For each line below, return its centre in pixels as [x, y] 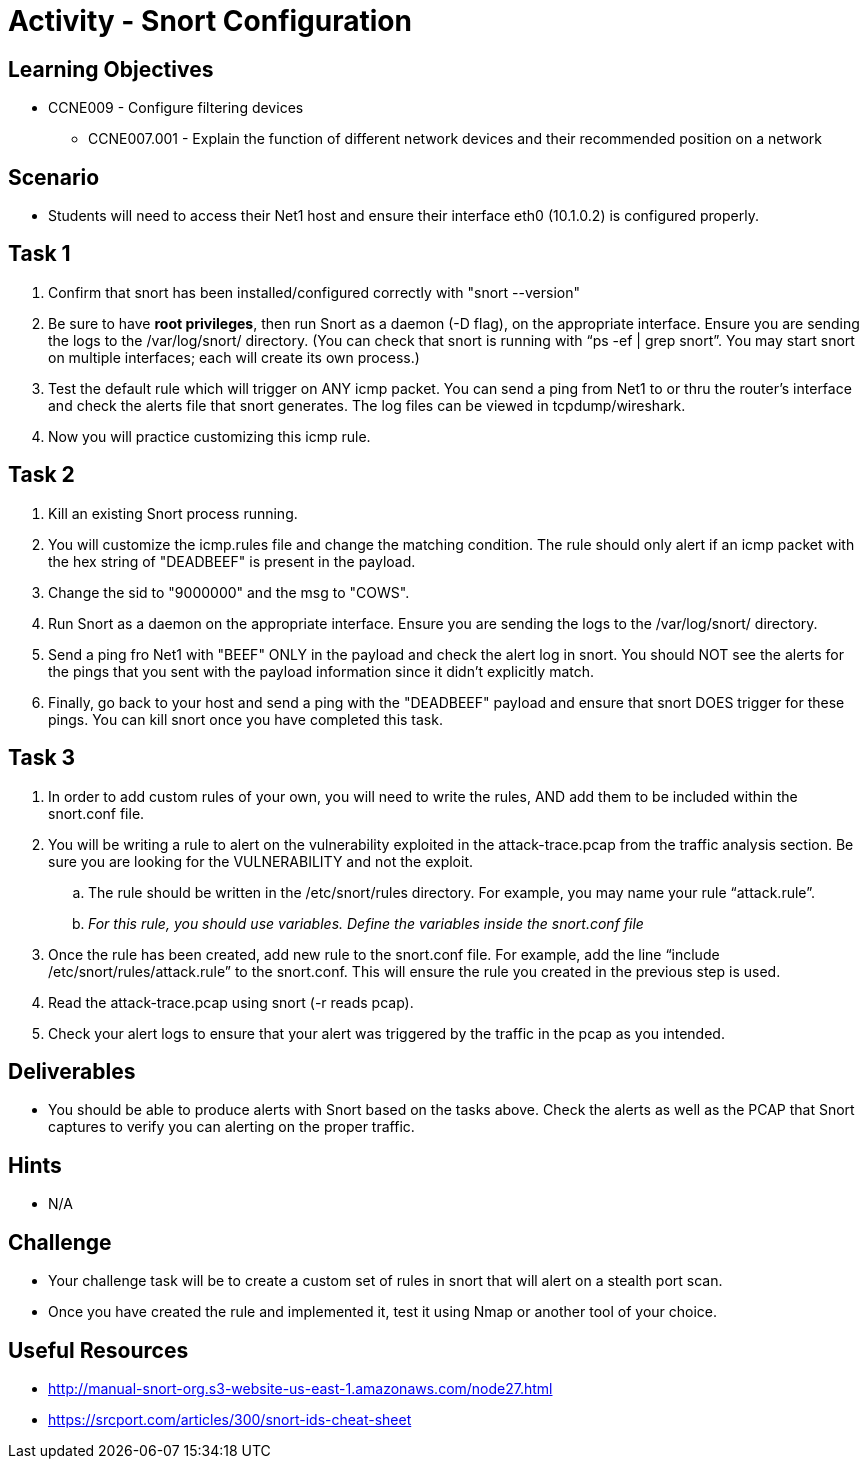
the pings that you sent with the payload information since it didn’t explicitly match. [321, 671]
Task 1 [39, 254]
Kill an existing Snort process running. [173, 513]
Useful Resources [98, 1350]
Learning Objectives [111, 69]
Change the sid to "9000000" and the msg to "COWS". [229, 592]
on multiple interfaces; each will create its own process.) [234, 357]
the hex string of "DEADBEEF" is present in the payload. [232, 561]
